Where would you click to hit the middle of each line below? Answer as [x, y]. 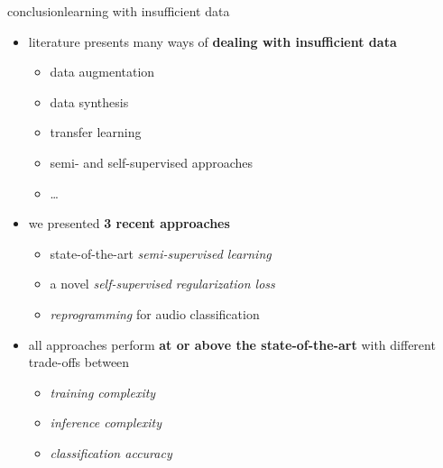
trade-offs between [79, 362]
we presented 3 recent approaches [129, 223]
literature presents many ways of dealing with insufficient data [212, 41]
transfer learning [96, 132]
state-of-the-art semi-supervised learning [161, 253]
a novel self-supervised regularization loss [162, 284]
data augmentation [102, 72]
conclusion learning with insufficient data [119, 11]
